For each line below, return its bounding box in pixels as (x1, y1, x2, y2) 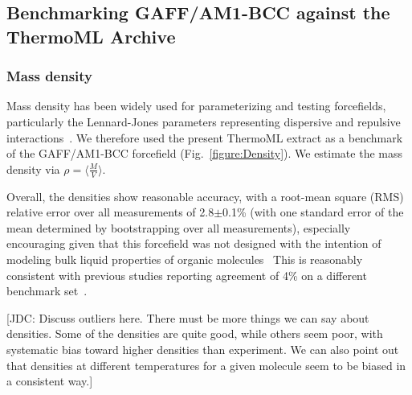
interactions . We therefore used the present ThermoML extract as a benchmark (6, 129, 403, 146)
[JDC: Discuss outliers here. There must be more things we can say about (6, 309, 369, 326)
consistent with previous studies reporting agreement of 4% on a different (6, 266, 367, 283)
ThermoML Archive (6, 23, 176, 48)
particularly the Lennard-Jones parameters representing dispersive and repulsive (6, 113, 401, 130)
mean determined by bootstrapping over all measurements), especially (6, 219, 351, 236)
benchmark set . (6, 282, 88, 299)
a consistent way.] (6, 372, 93, 389)
